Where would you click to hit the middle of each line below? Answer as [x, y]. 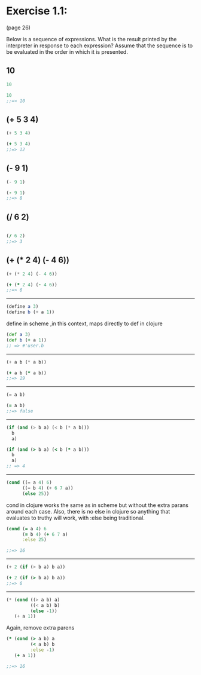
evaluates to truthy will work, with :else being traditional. [75, 518]
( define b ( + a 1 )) [31, 312]
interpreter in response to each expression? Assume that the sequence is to [100, 45]
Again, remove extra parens [40, 628]
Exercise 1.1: [37, 11]
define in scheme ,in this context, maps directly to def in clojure [85, 323]
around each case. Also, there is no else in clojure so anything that [88, 511]
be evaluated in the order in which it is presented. [67, 51]
